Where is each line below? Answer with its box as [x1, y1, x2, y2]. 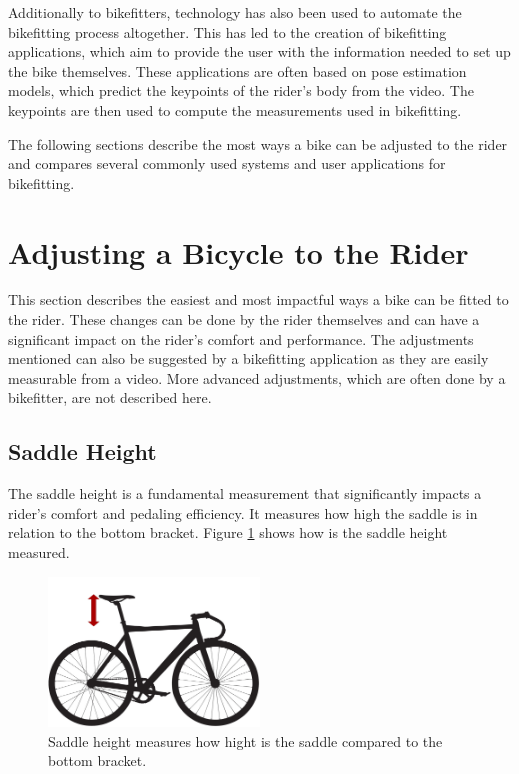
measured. [8, 542, 70, 563]
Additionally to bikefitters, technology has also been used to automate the [8, 2, 462, 22]
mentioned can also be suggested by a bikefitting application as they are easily [8, 348, 489, 369]
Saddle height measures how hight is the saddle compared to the [48, 730, 443, 751]
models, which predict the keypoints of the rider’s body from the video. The [8, 80, 474, 101]
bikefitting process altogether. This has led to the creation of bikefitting [8, 21, 447, 42]
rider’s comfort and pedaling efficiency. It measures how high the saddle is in [8, 502, 478, 523]
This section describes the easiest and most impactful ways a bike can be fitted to [8, 289, 509, 310]
